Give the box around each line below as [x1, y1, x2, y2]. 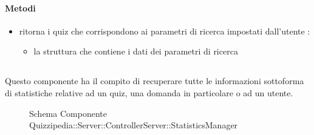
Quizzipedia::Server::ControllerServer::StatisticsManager [29, 119, 238, 131]
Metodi [5, 1, 36, 14]
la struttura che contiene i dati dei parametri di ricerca [33, 45, 238, 58]
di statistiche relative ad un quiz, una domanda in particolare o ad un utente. [5, 86, 293, 99]
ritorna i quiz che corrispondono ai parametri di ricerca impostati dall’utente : [19, 24, 310, 37]
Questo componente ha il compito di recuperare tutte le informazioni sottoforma [5, 74, 304, 87]
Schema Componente [29, 107, 107, 119]
